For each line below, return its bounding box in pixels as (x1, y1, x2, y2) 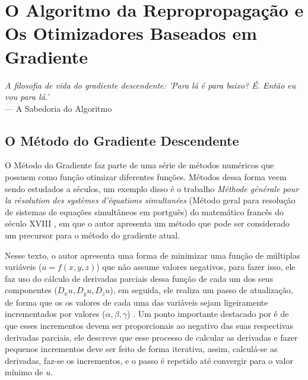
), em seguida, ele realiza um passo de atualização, (110, 284, 293, 296)
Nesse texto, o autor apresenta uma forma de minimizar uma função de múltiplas (5, 249, 300, 261)
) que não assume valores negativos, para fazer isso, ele (96, 260, 296, 273)
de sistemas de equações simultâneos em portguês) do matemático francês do (5, 205, 284, 218)
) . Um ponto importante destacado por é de (127, 307, 289, 320)
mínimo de (5, 366, 43, 378)
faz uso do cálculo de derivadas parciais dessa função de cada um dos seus (5, 272, 274, 284)
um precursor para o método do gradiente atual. (5, 229, 180, 241)
